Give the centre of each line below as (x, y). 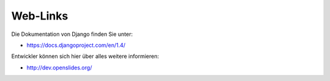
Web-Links (40, 16)
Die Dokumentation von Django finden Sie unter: (72, 34)
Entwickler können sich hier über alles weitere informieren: (85, 56)
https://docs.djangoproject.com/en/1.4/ (76, 45)
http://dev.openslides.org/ (59, 68)
